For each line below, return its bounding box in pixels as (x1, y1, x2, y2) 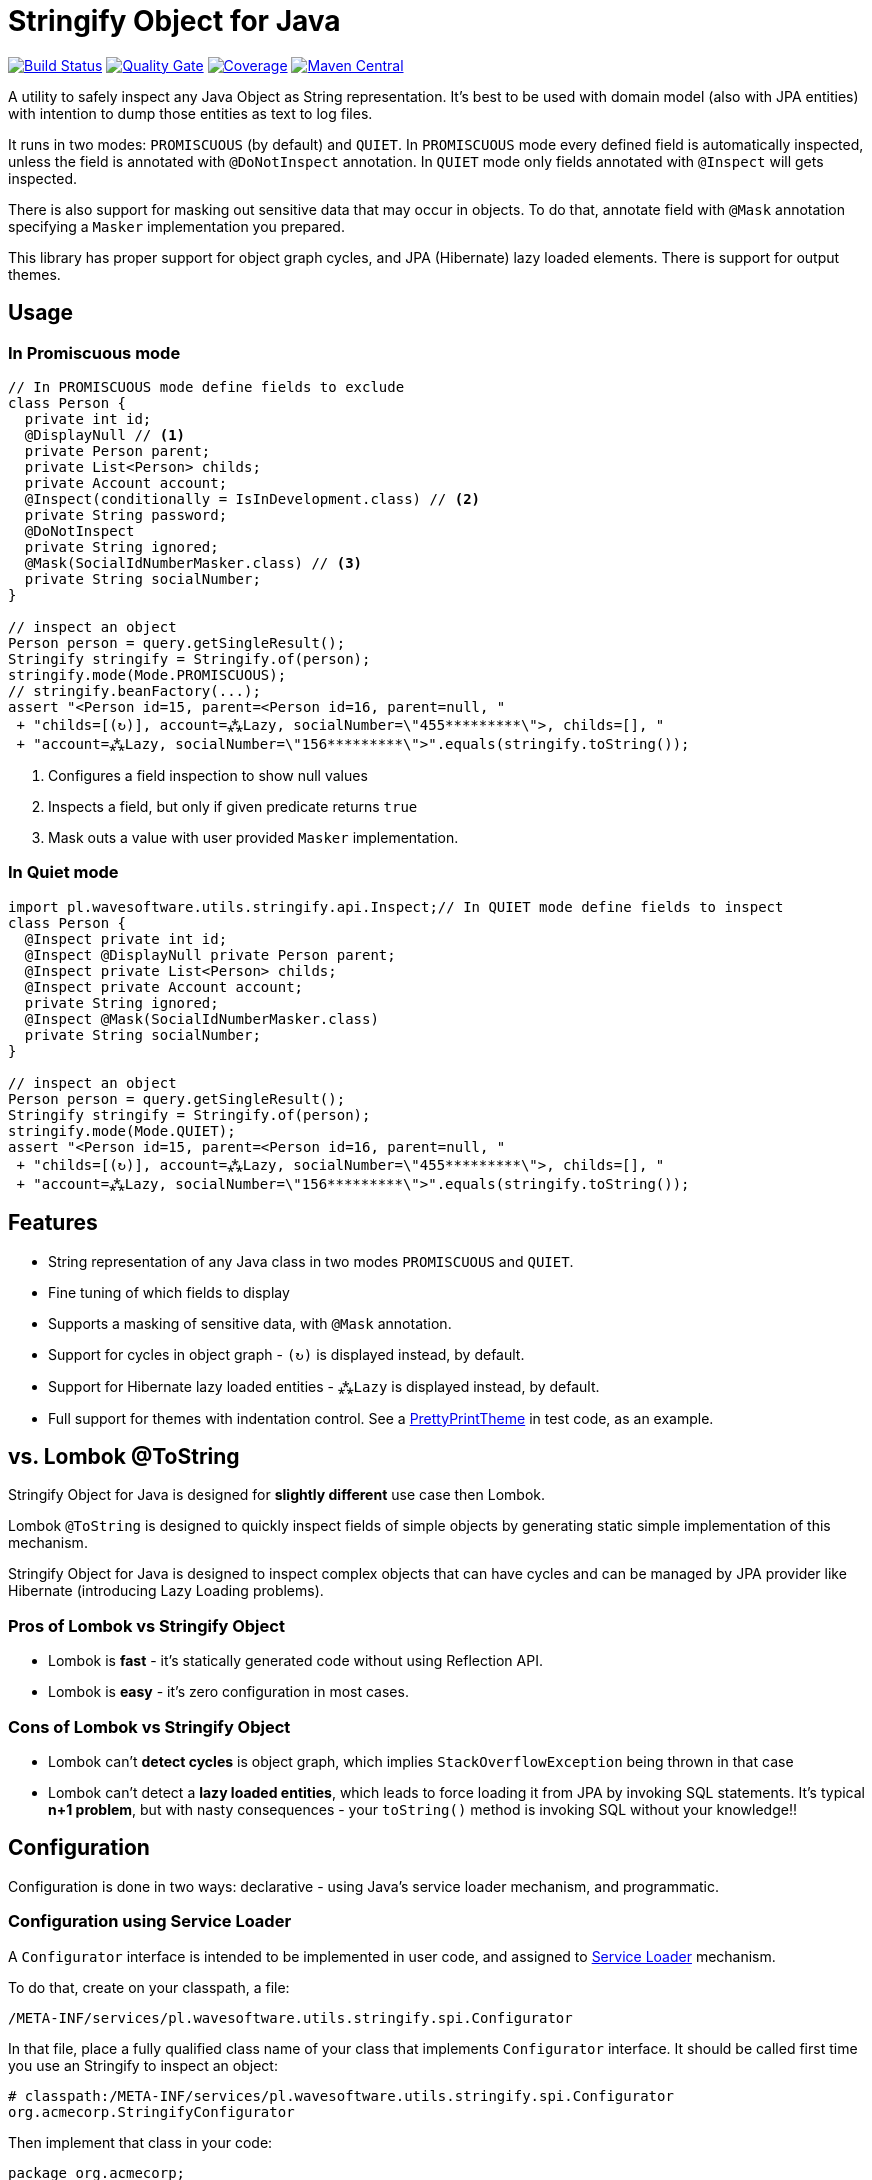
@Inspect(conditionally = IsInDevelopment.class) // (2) (24, 490, 481, 507)
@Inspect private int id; (24, 930, 228, 947)
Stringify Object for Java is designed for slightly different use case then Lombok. (8, 1486, 545, 1504)
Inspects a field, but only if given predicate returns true (48, 797, 418, 815)
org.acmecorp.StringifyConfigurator (8, 2103, 295, 2120)
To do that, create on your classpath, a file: (8, 1978, 290, 1996)
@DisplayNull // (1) (24, 426, 186, 443)
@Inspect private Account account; (24, 978, 304, 995)
